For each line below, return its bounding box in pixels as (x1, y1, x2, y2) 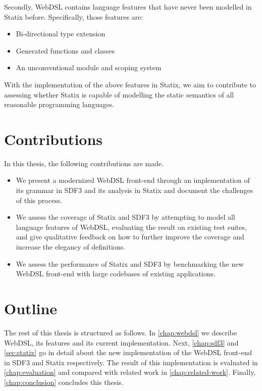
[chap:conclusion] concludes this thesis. (4, 376, 124, 387)
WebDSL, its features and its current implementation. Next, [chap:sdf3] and (4, 337, 239, 348)
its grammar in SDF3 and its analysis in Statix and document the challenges (16, 185, 253, 196)
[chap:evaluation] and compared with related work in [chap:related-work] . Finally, (4, 367, 256, 377)
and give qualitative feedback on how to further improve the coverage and (16, 231, 244, 242)
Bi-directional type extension (16, 28, 106, 39)
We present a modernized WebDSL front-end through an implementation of (16, 175, 250, 185)
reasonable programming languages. (4, 99, 115, 110)
